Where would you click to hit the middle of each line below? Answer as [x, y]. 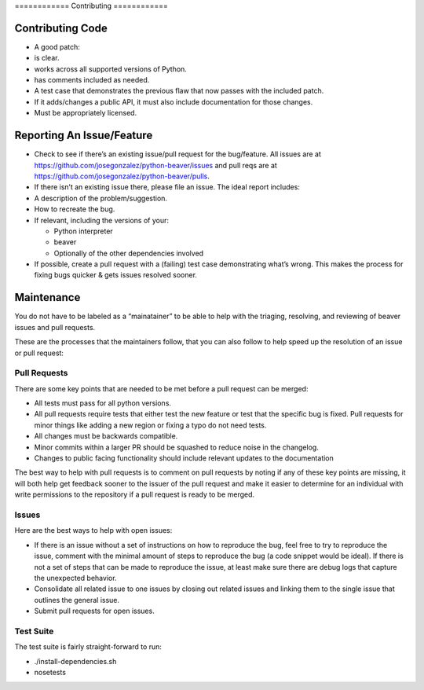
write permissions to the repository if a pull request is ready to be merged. [135, 494]
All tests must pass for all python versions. [103, 403]
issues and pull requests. [55, 327]
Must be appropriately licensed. [86, 113]
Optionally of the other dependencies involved [129, 253]
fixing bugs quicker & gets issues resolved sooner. [116, 275]
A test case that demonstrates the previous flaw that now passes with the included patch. [179, 91]
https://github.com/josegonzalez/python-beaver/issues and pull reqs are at [156, 165]
